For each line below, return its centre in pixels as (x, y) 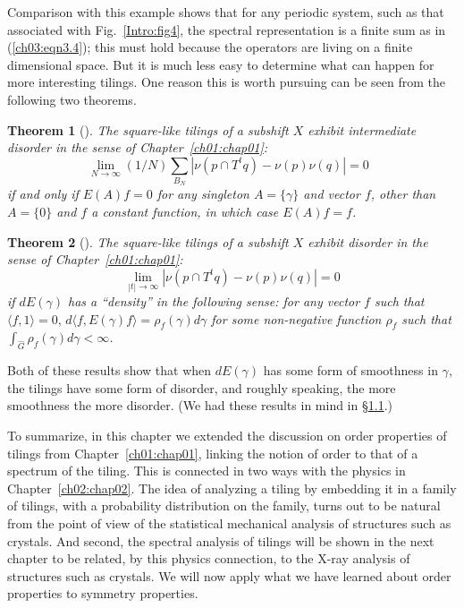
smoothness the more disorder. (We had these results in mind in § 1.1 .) (200, 405)
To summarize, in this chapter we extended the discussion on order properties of (227, 436)
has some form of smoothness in (350, 370)
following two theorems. (72, 99)
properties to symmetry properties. (103, 593)
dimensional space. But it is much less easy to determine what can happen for (221, 64)
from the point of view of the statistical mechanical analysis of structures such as (229, 523)
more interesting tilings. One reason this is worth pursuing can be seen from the (226, 82)
